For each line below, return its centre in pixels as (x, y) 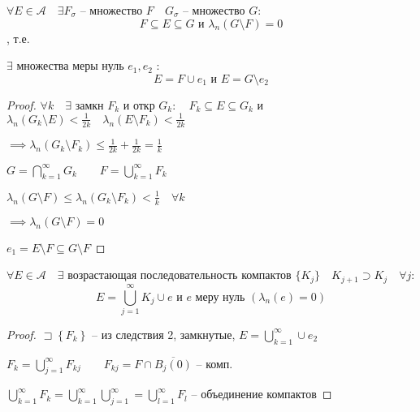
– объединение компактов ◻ (262, 394)
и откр (139, 104)
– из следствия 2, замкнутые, (164, 334)
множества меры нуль (70, 65)
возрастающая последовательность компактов (180, 275)
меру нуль (220, 297)
